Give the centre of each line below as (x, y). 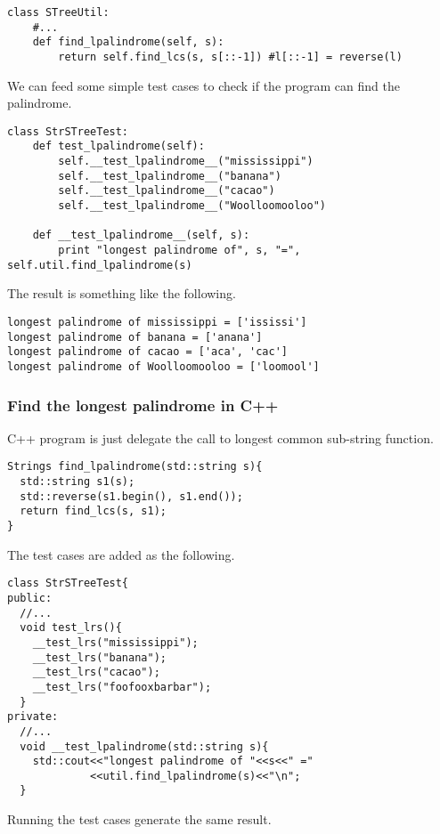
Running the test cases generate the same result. (139, 819)
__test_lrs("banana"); (99, 657)
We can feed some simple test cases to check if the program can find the (204, 85)
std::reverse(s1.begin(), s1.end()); (131, 496)
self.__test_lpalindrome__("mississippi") (186, 162)
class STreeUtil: (58, 12)
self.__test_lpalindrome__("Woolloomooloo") (192, 206)
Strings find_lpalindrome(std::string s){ (135, 467)
